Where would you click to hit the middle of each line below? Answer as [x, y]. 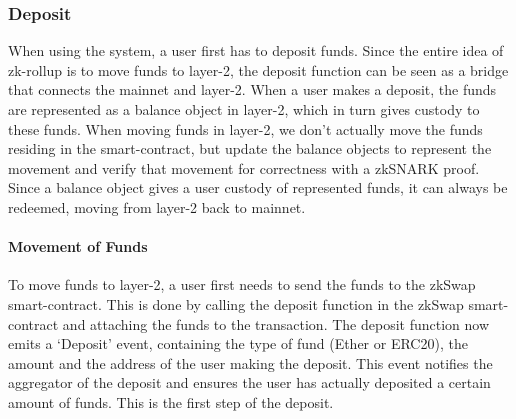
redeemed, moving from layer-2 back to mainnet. [157, 206]
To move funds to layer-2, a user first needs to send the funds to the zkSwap [242, 284]
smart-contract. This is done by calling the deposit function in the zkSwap [236, 303]
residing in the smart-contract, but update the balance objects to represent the [250, 148]
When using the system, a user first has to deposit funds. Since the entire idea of [256, 50]
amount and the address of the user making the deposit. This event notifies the [250, 362]
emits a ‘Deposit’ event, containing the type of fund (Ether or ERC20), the [238, 343]
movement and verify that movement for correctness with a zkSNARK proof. [244, 167]
